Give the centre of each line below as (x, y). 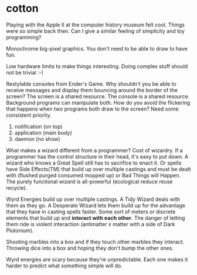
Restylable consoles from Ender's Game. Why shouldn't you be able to (91, 83)
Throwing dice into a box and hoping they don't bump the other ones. (90, 248)
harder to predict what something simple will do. (64, 266)
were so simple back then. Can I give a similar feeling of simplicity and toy (95, 31)
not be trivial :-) (25, 72)
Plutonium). (20, 230)
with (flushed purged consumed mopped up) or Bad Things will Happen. (94, 175)
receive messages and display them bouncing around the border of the (92, 90)
